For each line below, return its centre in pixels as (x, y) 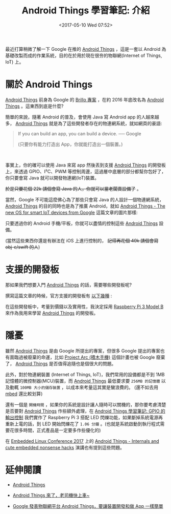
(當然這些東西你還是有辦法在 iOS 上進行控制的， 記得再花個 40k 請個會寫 (82, 240)
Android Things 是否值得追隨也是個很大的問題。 (66, 363)
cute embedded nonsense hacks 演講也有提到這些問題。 (65, 447)
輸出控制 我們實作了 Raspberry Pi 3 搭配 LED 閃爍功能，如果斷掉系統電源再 (84, 417)
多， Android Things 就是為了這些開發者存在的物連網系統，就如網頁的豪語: (84, 123)
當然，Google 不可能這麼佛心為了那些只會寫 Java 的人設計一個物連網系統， (85, 199)
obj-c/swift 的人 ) (23, 247)
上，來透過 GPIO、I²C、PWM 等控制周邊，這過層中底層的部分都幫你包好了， (86, 171)
